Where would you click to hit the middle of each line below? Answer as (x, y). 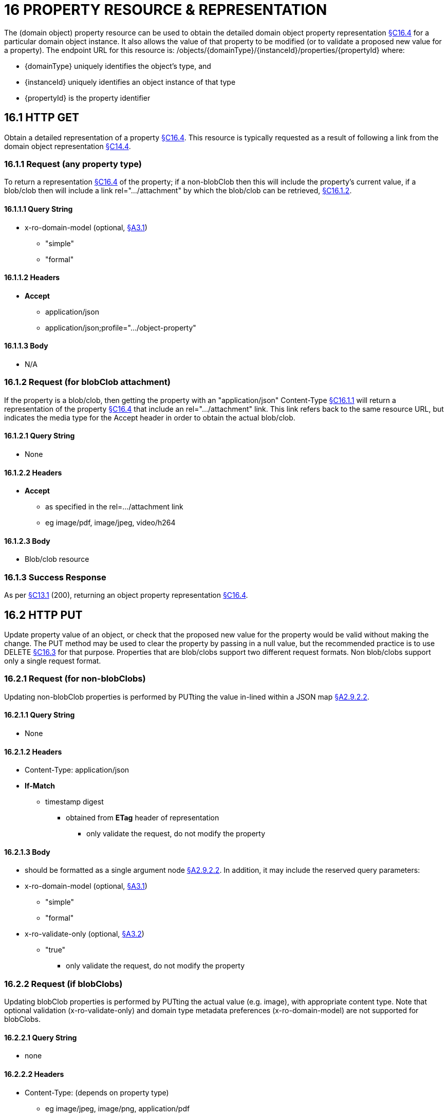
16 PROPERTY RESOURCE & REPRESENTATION (166, 10)
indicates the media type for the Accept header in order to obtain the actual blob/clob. (150, 417)
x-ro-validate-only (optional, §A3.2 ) (85, 934)
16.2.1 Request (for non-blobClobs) (75, 679)
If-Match (40, 786)
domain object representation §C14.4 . (68, 146)
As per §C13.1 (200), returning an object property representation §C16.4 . (126, 595)
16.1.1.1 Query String (39, 209)
